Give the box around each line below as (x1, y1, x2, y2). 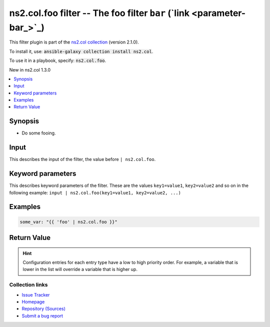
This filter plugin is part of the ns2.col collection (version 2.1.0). (9, 39, 139, 45)
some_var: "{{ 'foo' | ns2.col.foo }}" (19, 219, 117, 224)
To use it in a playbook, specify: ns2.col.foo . (9, 57, 106, 63)
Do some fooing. (21, 130, 56, 136)
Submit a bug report (21, 312, 63, 318)
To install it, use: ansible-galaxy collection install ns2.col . (9, 48, 153, 54)
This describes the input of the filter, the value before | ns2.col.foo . (9, 156, 156, 162)
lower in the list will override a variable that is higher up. (22, 266, 137, 272)
